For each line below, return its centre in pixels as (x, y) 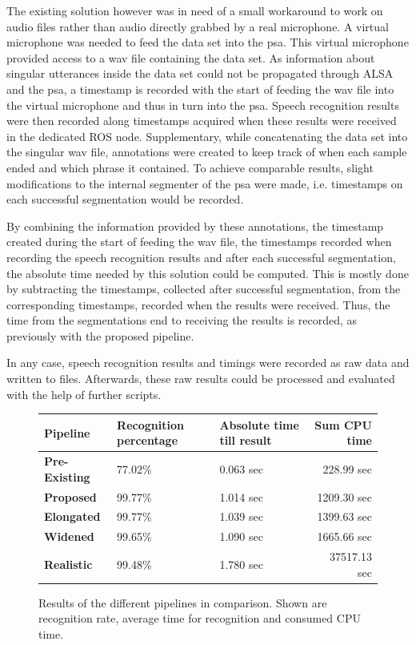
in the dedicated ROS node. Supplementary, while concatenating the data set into (207, 136)
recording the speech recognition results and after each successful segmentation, (201, 257)
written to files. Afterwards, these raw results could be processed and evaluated (201, 379)
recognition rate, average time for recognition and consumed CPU (200, 618)
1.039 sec (241, 516)
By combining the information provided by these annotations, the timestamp (195, 226)
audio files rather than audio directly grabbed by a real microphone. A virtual (198, 26)
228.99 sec (347, 468)
